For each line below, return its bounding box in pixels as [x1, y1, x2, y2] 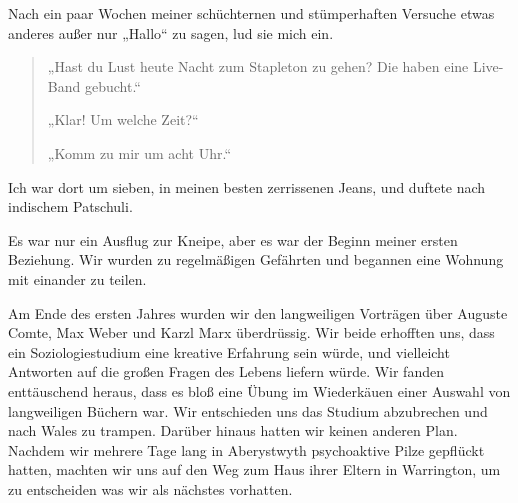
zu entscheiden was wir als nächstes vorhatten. [8, 478, 293, 499]
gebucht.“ [84, 75, 141, 96]
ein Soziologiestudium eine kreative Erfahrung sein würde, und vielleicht [8, 341, 450, 362]
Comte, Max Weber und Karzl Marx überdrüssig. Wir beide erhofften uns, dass [8, 322, 495, 343]
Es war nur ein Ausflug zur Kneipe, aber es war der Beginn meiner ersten [8, 229, 458, 250]
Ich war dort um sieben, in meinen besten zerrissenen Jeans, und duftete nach [8, 176, 486, 197]
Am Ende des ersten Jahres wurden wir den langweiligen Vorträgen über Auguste [8, 302, 508, 323]
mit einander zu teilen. [8, 268, 147, 289]
